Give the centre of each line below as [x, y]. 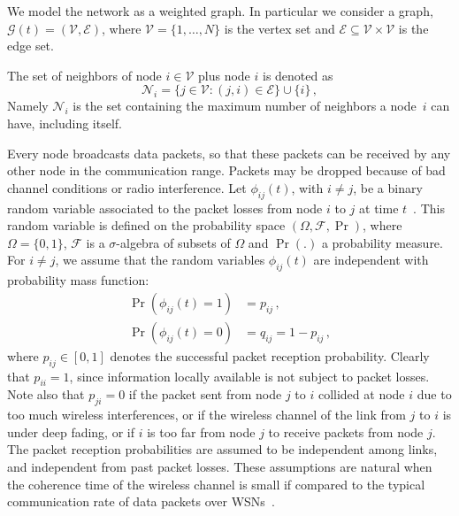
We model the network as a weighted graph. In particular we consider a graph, [220, 11]
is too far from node [201, 431]
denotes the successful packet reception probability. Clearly [270, 355]
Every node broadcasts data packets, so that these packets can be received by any [229, 153]
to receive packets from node [346, 431]
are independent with [371, 260]
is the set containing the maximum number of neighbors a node [245, 106]
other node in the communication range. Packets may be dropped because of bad [226, 170]
